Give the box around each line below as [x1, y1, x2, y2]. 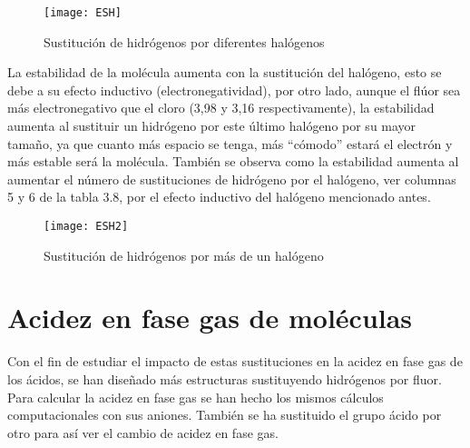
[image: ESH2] [44, 220, 129, 233]
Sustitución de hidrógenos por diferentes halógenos [44, 32, 325, 51]
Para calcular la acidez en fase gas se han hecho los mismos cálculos [7, 387, 384, 406]
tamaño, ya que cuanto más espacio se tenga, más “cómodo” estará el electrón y [7, 134, 453, 153]
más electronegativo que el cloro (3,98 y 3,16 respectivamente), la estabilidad [7, 98, 435, 117]
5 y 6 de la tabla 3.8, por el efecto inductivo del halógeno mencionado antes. [7, 187, 431, 206]
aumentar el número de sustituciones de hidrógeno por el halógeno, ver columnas [7, 169, 456, 188]
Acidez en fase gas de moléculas [7, 299, 413, 336]
